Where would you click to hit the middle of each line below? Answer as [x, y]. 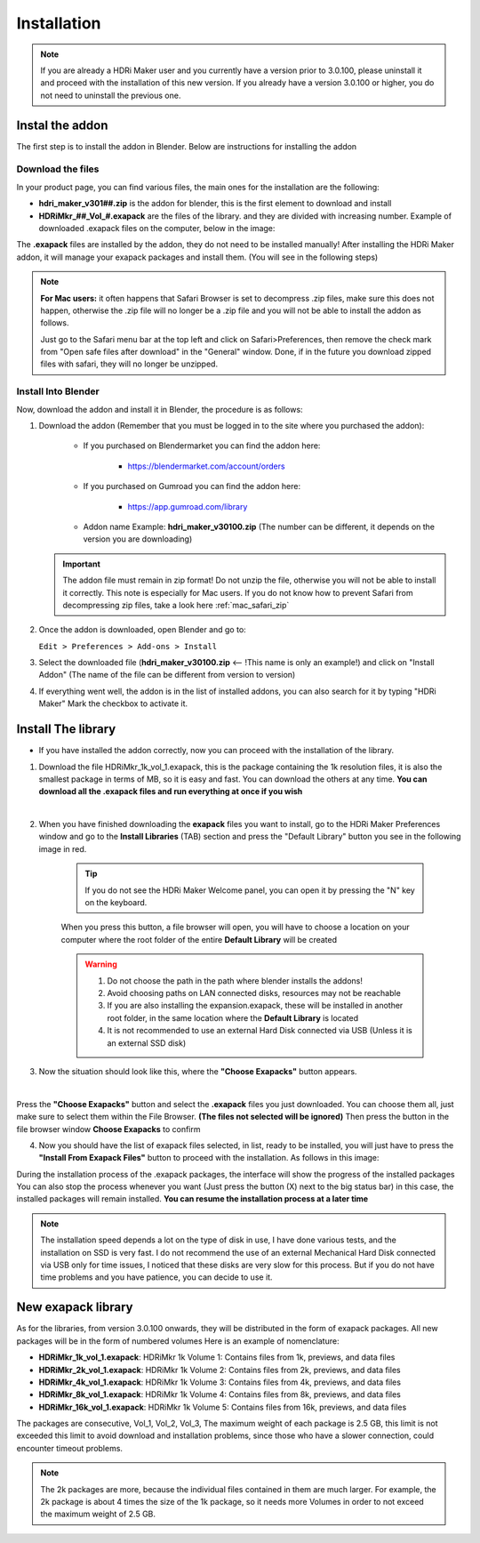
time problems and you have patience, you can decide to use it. [156, 1277]
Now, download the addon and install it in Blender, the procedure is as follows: [160, 409]
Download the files [58, 169]
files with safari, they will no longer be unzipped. [129, 364]
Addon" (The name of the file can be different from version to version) [167, 675]
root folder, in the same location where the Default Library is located [233, 1017]
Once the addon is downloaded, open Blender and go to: [142, 630]
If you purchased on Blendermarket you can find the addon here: [202, 446]
